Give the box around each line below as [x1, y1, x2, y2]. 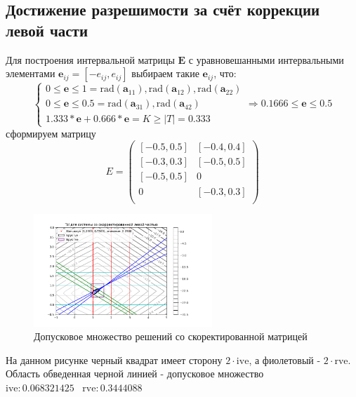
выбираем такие [131, 66, 199, 81]
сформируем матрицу [6, 126, 96, 140]
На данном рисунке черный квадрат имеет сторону [6, 352, 223, 367]
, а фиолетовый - [249, 352, 321, 367]
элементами [6, 66, 55, 81]
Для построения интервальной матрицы [6, 52, 175, 67]
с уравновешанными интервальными [188, 52, 344, 67]
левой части [6, 19, 88, 41]
